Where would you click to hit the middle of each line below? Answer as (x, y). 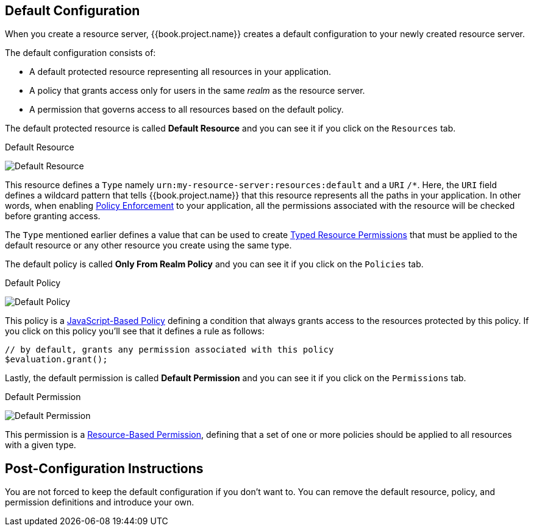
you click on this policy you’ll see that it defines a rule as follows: (135, 331)
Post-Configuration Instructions (104, 468)
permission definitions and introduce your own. (100, 502)
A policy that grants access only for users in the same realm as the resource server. (197, 91)
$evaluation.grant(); (56, 360)
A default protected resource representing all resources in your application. (180, 72)
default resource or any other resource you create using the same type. (148, 245)
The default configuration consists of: (80, 53)
